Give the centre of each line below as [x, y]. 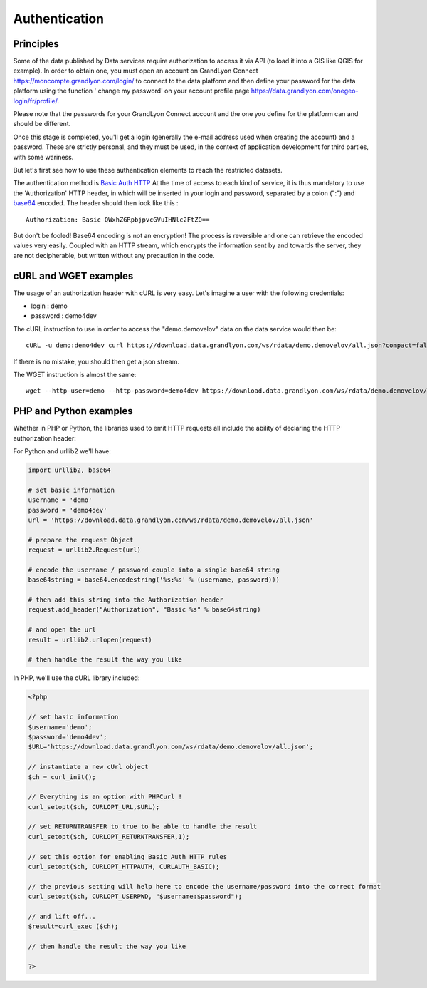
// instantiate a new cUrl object [88, 767]
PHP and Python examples [73, 411]
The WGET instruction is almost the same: [75, 374]
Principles [36, 44]
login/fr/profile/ [35, 101]
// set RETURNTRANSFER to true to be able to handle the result [143, 827]
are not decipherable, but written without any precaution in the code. [114, 255]
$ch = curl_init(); [62, 777]
